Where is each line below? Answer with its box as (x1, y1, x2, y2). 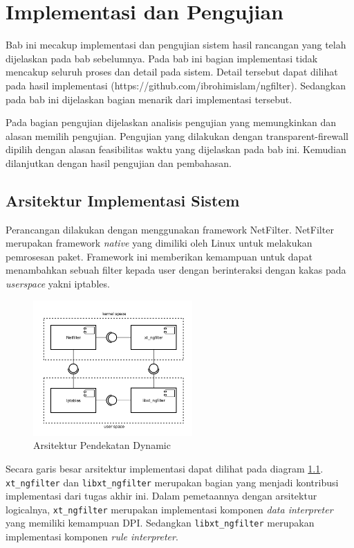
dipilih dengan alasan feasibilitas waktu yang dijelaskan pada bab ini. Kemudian (6, 142, 346, 157)
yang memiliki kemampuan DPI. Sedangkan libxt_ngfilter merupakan (6, 515, 315, 530)
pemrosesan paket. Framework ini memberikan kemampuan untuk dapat (6, 249, 313, 263)
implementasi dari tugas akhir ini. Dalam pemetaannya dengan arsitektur (6, 488, 317, 503)
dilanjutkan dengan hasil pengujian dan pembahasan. (6, 155, 232, 170)
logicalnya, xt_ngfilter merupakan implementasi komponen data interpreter (6, 502, 333, 516)
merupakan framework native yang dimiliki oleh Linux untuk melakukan (6, 236, 313, 250)
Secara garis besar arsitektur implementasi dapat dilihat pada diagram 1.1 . (6, 461, 324, 475)
